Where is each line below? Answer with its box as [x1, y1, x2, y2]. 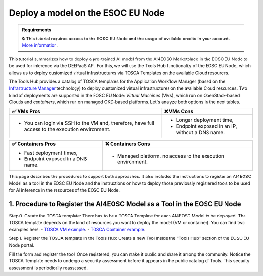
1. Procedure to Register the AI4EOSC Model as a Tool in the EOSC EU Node [9, 200, 241, 208]
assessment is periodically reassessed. [9, 265, 88, 271]
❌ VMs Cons [164, 108, 194, 115]
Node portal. [9, 242, 35, 248]
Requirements [22, 27, 52, 33]
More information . [22, 42, 58, 48]
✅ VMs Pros [12, 108, 40, 115]
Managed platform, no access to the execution [117, 153, 224, 159]
